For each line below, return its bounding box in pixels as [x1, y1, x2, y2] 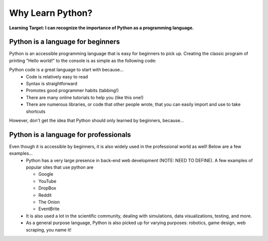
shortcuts [26, 108, 46, 114]
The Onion [38, 199, 60, 205]
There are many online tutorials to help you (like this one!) [26, 94, 144, 100]
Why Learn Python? [9, 7, 93, 18]
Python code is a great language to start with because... [9, 67, 124, 73]
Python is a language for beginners [9, 38, 120, 46]
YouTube [38, 178, 57, 184]
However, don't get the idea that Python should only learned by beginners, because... [9, 117, 184, 123]
